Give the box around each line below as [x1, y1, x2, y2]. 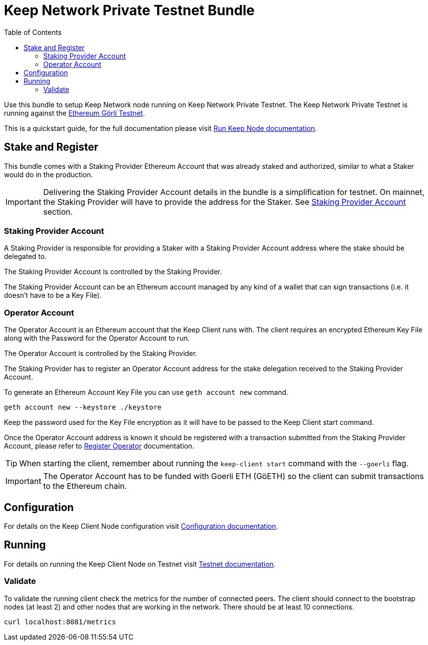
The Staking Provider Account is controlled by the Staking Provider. [4, 267, 222, 276]
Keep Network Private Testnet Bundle [4, 2, 255, 19]
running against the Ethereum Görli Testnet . [4, 108, 145, 117]
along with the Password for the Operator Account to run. [4, 334, 190, 343]
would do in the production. [4, 170, 93, 179]
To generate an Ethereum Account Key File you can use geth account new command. [4, 388, 288, 397]
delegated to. [4, 252, 47, 261]
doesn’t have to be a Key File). [4, 291, 102, 300]
